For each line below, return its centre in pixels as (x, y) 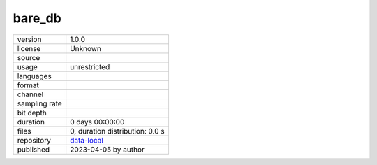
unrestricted (90, 66)
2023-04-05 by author (107, 149)
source (29, 57)
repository (34, 140)
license (29, 48)
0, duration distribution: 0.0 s (117, 131)
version (29, 39)
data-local (87, 140)
